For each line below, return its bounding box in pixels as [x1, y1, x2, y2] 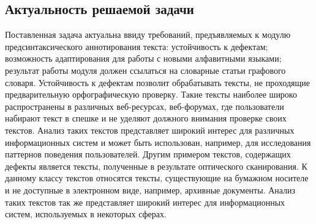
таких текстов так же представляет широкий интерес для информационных [5, 195, 285, 208]
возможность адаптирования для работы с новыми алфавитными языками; [5, 52, 282, 65]
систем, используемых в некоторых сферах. [5, 208, 167, 220]
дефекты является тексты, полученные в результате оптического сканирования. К [5, 159, 307, 172]
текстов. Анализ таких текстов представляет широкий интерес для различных [5, 123, 295, 136]
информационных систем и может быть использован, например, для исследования [5, 135, 311, 148]
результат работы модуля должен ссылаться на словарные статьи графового [5, 63, 286, 76]
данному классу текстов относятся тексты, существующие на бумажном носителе [5, 172, 309, 184]
